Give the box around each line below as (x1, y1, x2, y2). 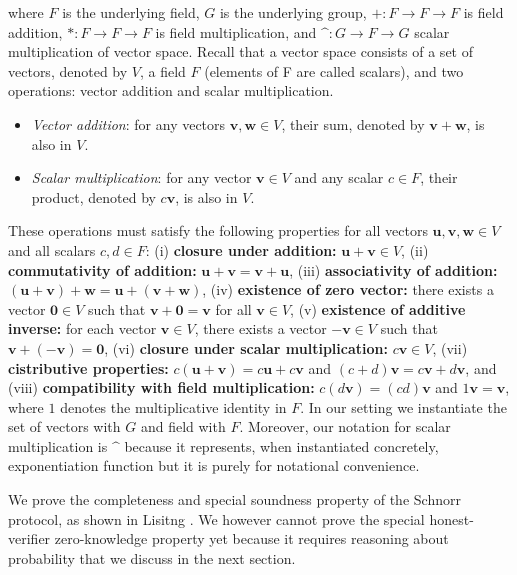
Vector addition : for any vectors (31, 113, 226, 134)
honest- (429, 508, 474, 529)
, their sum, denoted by (281, 113, 425, 134)
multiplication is (8, 435, 108, 456)
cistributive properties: (8, 357, 169, 378)
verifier (8, 528, 51, 549)
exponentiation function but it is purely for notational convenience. (8, 455, 420, 476)
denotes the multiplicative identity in (60, 396, 287, 417)
